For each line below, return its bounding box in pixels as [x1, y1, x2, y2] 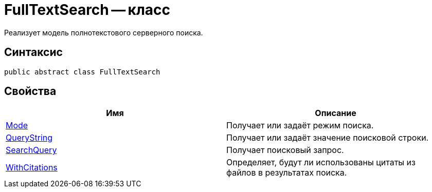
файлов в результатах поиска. [226, 167, 347, 178]
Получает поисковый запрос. [226, 145, 344, 156]
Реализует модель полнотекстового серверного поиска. [4, 28, 203, 37]
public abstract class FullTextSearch [4, 67, 160, 76]
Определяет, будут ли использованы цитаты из [226, 157, 416, 168]
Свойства [4, 85, 57, 98]
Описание [315, 108, 356, 119]
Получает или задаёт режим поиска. [226, 120, 374, 131]
